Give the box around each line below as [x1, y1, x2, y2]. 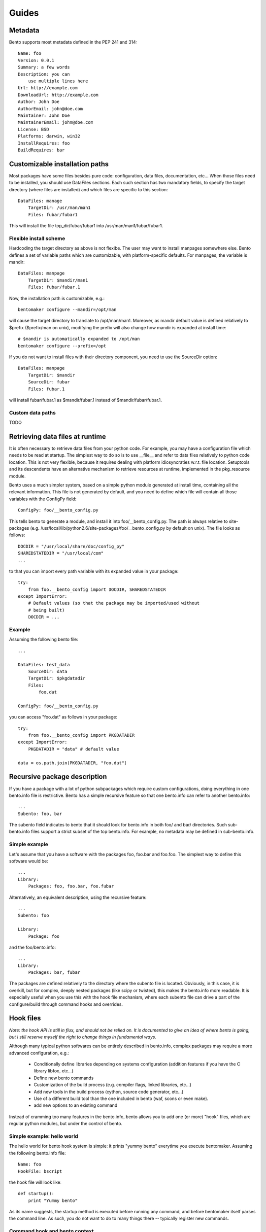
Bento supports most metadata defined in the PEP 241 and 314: [9, 39, 137, 45]
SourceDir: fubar [28, 379, 70, 385]
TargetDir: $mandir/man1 [28, 277, 88, 283]
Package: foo [28, 933, 60, 939]
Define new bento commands [33, 1075, 94, 1081]
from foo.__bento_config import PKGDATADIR [28, 732, 135, 738]
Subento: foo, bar [18, 811, 63, 817]
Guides [9, 7, 39, 18]
